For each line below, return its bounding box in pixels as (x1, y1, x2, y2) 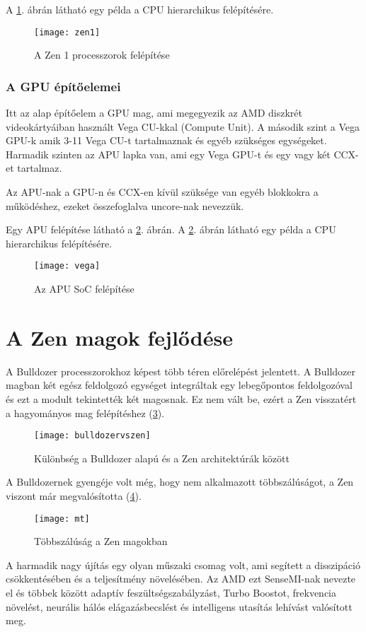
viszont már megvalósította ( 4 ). (6, 488, 142, 503)
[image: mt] (34, 513, 90, 524)
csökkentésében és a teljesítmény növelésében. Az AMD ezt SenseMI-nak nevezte (6, 571, 356, 586)
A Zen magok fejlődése (6, 322, 233, 351)
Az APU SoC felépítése (34, 281, 135, 296)
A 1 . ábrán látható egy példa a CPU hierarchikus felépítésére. (6, 2, 274, 16)
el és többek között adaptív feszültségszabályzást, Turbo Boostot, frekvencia (6, 585, 336, 600)
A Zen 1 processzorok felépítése (34, 47, 170, 62)
